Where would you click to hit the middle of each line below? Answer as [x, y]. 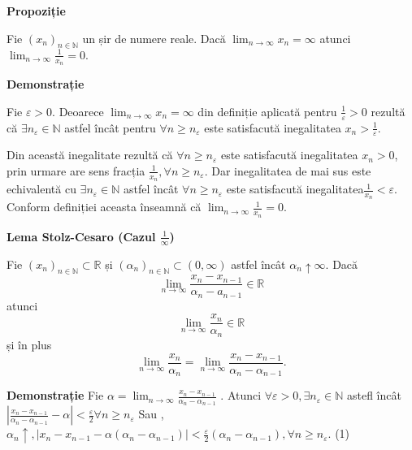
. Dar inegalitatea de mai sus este [288, 170]
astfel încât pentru [110, 127]
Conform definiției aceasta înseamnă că [104, 207]
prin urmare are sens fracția [76, 170]
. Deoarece [78, 111]
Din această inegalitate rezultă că [90, 155]
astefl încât [374, 395]
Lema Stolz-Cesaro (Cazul [81, 236]
